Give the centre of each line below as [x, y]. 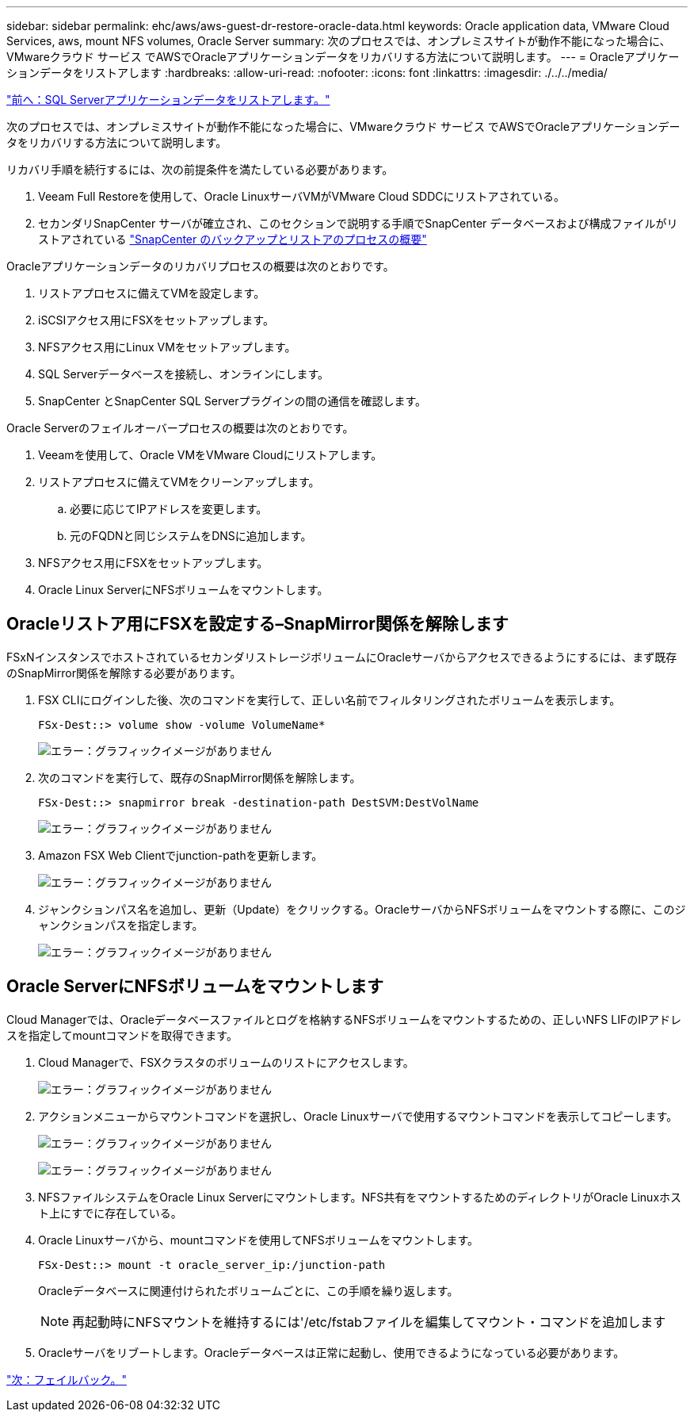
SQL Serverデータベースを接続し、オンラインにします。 [184, 374]
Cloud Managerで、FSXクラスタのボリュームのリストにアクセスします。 [226, 1062]
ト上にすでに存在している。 [110, 1213]
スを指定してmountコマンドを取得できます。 [122, 1035]
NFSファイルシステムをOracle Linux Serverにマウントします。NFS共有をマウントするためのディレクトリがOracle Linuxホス [360, 1197]
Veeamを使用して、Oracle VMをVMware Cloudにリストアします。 [210, 455]
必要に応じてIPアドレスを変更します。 [169, 509]
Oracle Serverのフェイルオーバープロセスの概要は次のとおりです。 [180, 428]
